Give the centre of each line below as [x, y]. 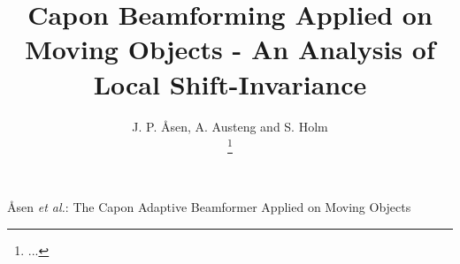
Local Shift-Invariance [230, 83]
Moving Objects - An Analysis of [230, 49]
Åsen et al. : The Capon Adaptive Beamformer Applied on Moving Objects [209, 207]
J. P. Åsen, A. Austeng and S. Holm [230, 126]
